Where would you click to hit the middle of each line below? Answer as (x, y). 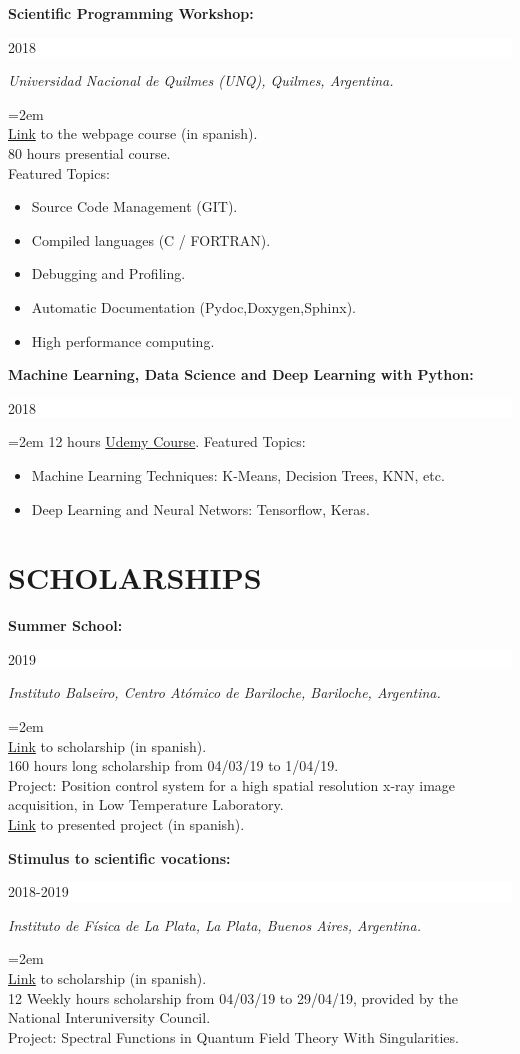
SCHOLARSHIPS (135, 577)
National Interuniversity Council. (109, 1017)
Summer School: (65, 625)
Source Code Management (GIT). (134, 206)
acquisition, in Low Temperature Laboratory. (146, 804)
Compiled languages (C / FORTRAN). (151, 239)
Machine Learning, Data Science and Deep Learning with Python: (241, 374)
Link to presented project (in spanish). (126, 823)
